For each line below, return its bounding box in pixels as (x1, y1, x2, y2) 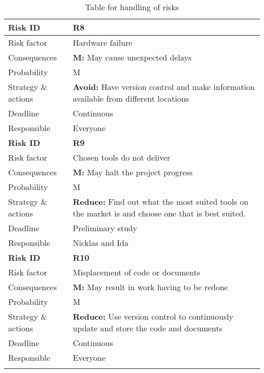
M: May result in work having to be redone (73, 281, 228, 293)
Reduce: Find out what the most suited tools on (73, 196, 249, 207)
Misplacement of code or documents (73, 266, 201, 278)
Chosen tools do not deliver (73, 151, 171, 163)
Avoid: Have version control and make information (73, 81, 255, 92)
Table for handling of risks (85, 1, 179, 13)
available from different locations (73, 92, 189, 104)
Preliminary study (73, 222, 138, 234)
